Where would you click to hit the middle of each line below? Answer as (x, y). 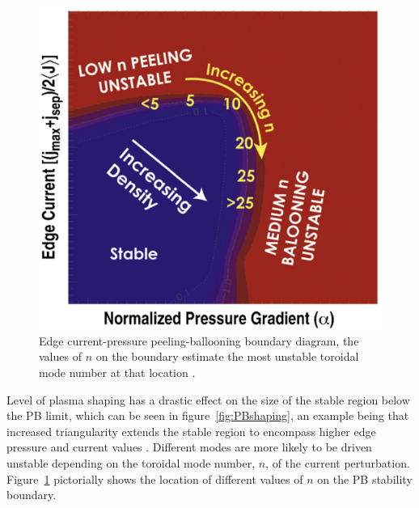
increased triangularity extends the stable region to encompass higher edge (191, 431)
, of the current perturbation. (338, 462)
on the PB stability (365, 478)
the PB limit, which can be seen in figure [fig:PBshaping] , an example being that (208, 415)
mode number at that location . (117, 373)
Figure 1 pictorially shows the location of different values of (155, 478)
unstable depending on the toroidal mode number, (131, 462)
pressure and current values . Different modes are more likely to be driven (189, 447)
